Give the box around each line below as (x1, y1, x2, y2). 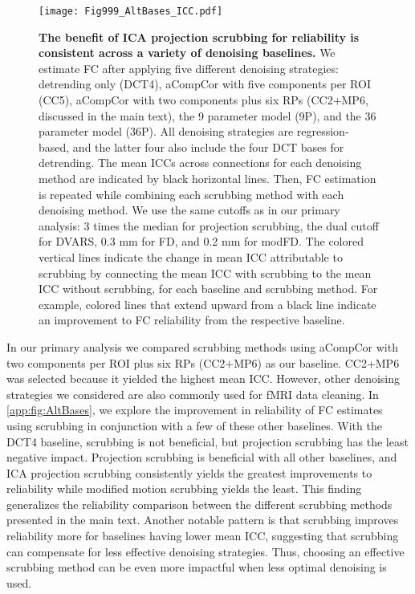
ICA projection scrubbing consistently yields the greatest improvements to (6, 464, 372, 481)
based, (39, 138, 70, 155)
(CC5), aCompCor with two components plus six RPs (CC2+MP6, (39, 92, 368, 108)
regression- (296, 123, 349, 140)
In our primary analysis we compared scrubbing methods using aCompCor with (6, 338, 398, 355)
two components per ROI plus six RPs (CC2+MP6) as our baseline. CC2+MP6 (6, 354, 400, 371)
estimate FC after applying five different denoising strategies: (39, 59, 339, 76)
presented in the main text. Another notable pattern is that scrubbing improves (6, 511, 399, 528)
